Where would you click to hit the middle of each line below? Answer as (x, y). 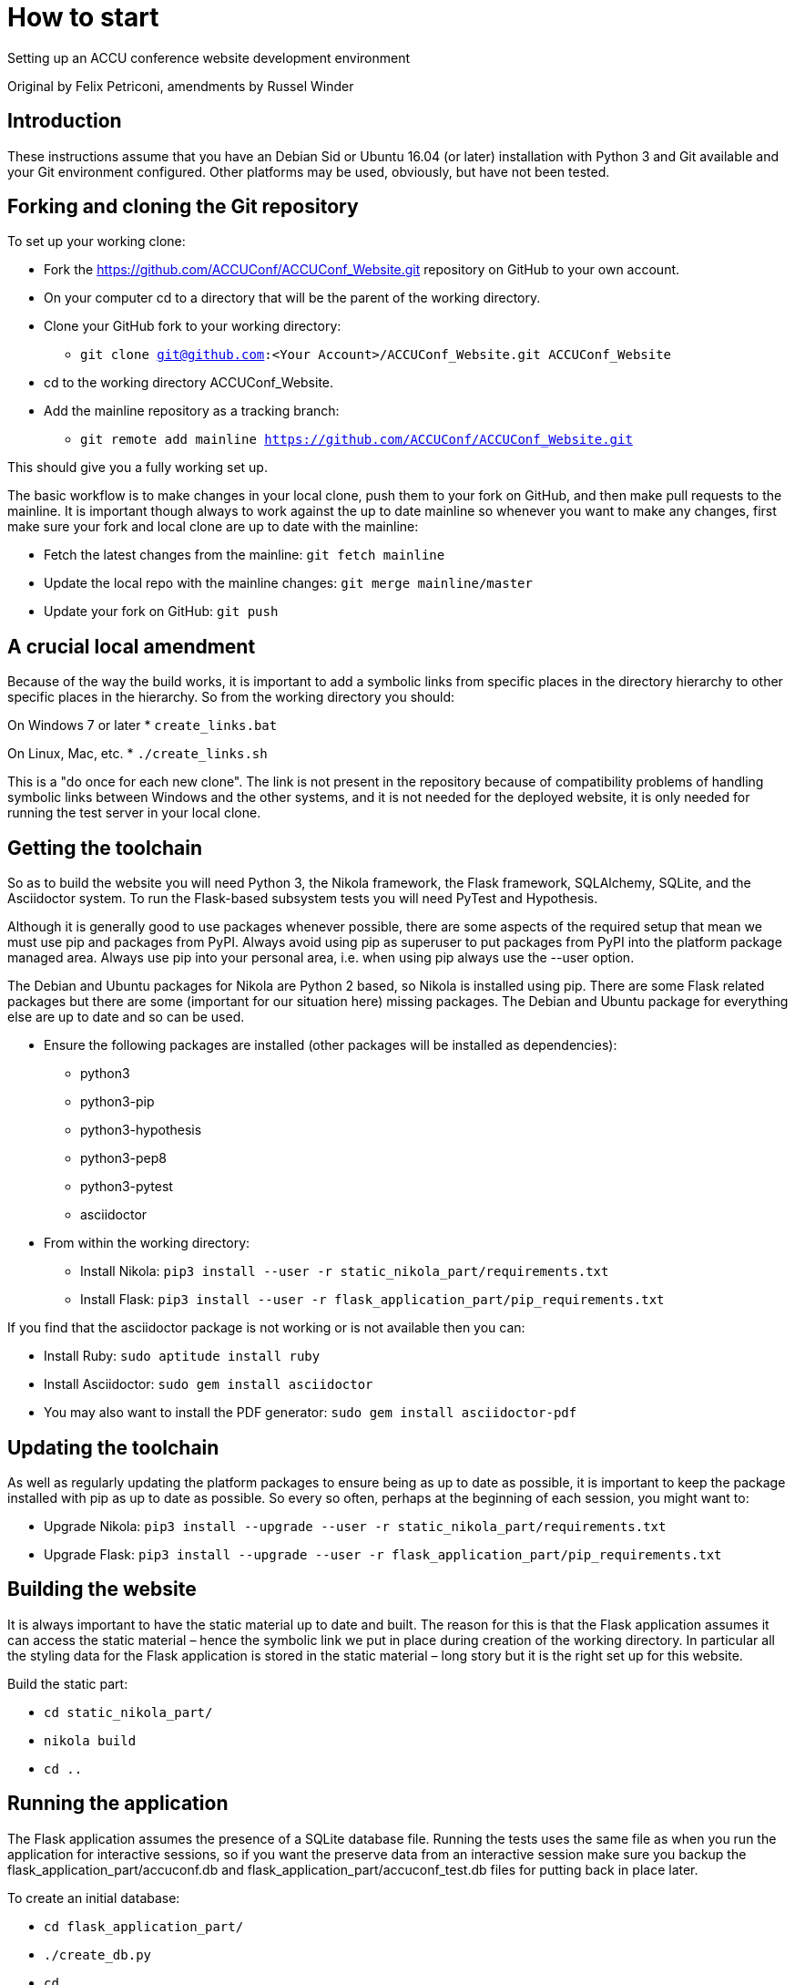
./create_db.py (98, 1954)
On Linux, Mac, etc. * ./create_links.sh (138, 754)
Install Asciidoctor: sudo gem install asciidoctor (209, 1384)
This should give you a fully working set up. (138, 468)
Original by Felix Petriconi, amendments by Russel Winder (181, 86)
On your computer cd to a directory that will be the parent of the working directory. (292, 298)
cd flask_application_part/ (144, 1926)
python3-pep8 (123, 1158)
